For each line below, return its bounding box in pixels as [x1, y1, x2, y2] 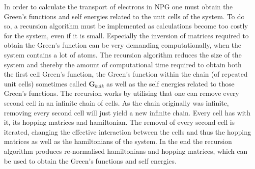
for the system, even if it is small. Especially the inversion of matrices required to [4, 30, 249, 40]
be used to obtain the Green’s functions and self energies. [4, 155, 176, 166]
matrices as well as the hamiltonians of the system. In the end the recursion [4, 136, 232, 146]
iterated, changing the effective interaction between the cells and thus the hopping [4, 126, 252, 137]
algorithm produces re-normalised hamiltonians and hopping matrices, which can [4, 145, 248, 156]
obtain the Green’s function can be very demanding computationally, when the [4, 40, 241, 50]
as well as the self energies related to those [106, 78, 234, 88]
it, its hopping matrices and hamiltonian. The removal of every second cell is [4, 117, 235, 127]
